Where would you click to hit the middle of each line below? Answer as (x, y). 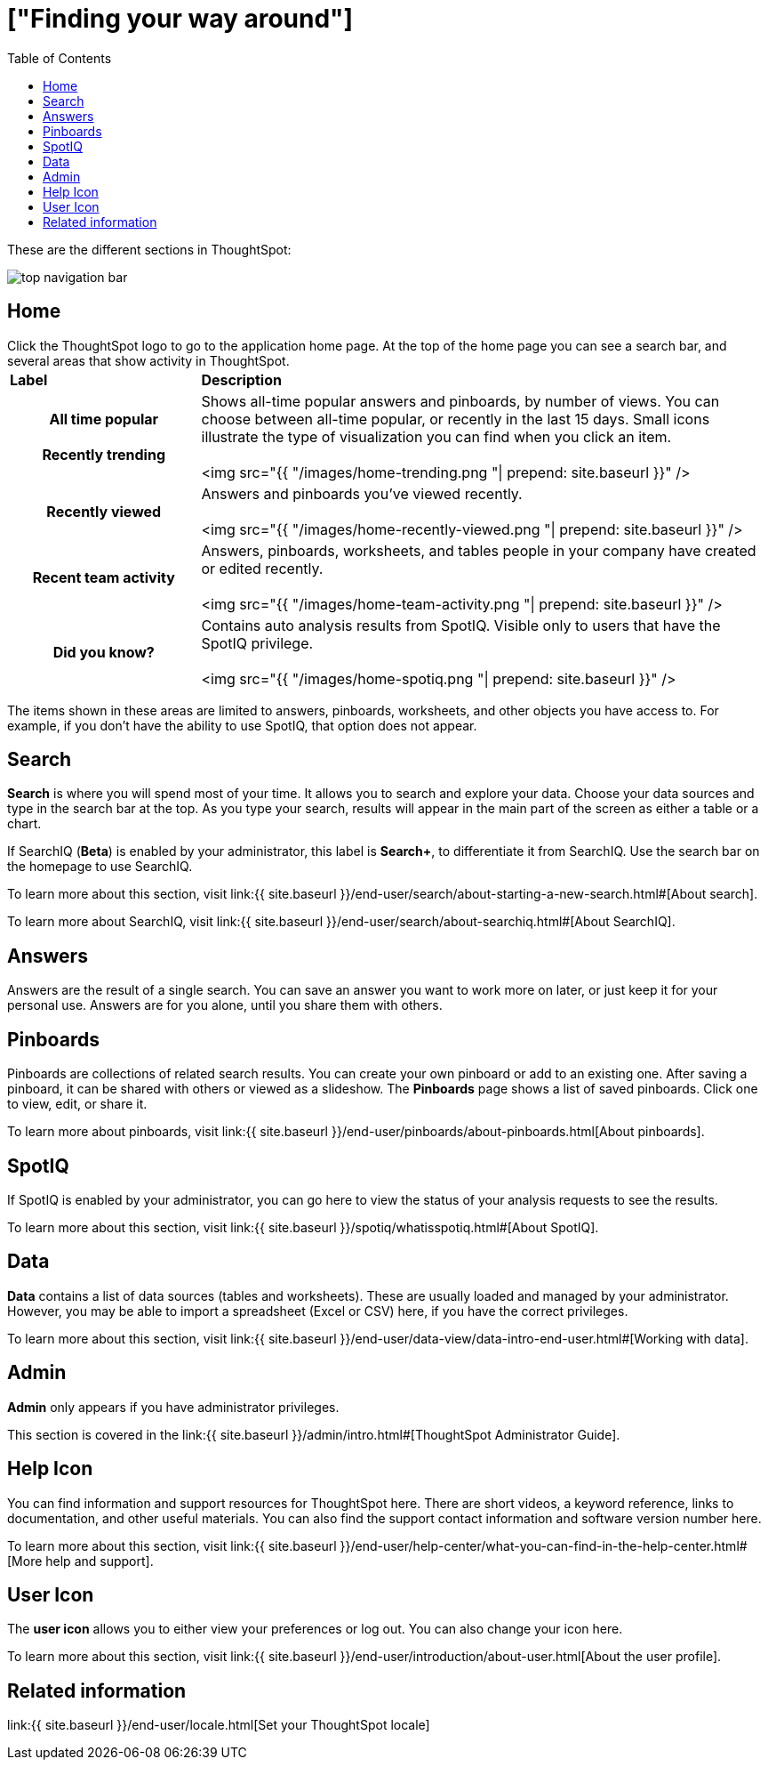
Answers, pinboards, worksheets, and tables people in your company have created (479, 550)
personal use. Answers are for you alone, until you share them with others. (225, 1005)
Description (241, 379)
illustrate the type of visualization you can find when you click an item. (436, 436)
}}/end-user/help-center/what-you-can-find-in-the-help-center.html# (544, 1545)
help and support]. (100, 1561)
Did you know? (104, 652)
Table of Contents (60, 58)
